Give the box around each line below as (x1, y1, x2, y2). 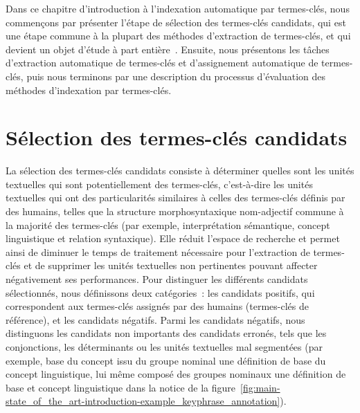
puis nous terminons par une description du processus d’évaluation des (26, 68, 326, 83)
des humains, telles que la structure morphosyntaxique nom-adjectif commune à (6, 204, 344, 219)
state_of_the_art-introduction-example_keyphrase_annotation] (6, 394, 280, 408)
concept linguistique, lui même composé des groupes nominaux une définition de (6, 367, 346, 381)
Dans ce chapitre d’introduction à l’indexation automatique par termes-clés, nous (6, 1, 350, 15)
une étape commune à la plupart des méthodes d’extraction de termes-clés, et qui (6, 28, 351, 43)
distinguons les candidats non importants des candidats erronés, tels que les (6, 326, 327, 340)
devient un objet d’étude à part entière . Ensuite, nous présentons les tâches (6, 42, 330, 56)
